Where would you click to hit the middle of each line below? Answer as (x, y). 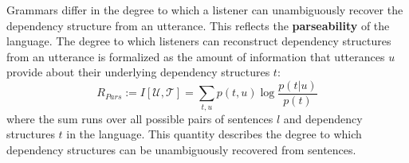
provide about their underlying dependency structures (138, 72)
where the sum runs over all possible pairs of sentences (140, 118)
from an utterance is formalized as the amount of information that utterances (196, 56)
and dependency (323, 118)
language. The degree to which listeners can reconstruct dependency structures (199, 41)
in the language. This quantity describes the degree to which (214, 134)
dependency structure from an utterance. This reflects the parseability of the (198, 25)
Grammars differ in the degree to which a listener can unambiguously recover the (205, 10)
